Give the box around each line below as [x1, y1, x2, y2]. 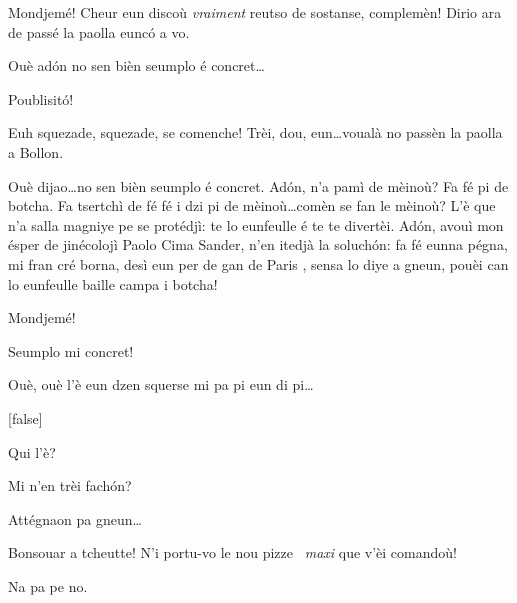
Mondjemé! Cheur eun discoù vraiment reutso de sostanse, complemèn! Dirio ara [8, 2, 502, 22]
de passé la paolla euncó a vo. [8, 21, 190, 42]
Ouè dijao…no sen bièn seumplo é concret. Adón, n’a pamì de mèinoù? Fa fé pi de [8, 175, 509, 196]
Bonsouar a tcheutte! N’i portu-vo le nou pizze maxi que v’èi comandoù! [8, 542, 457, 563]
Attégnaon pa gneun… [8, 508, 142, 529]
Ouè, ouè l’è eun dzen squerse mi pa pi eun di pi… [8, 374, 314, 395]
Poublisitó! [8, 88, 74, 109]
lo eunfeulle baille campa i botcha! [8, 273, 218, 294]
